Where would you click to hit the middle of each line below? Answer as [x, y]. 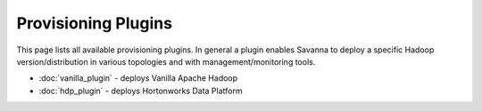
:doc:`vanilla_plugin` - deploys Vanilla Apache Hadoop [138, 78]
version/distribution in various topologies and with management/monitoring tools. [166, 61]
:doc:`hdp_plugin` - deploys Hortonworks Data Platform [141, 91]
